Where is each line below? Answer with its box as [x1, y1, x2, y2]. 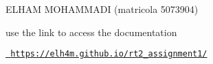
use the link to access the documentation [5, 25, 177, 39]
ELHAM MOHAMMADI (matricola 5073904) [5, 2, 199, 16]
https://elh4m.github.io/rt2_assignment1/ [10, 49, 208, 59]
